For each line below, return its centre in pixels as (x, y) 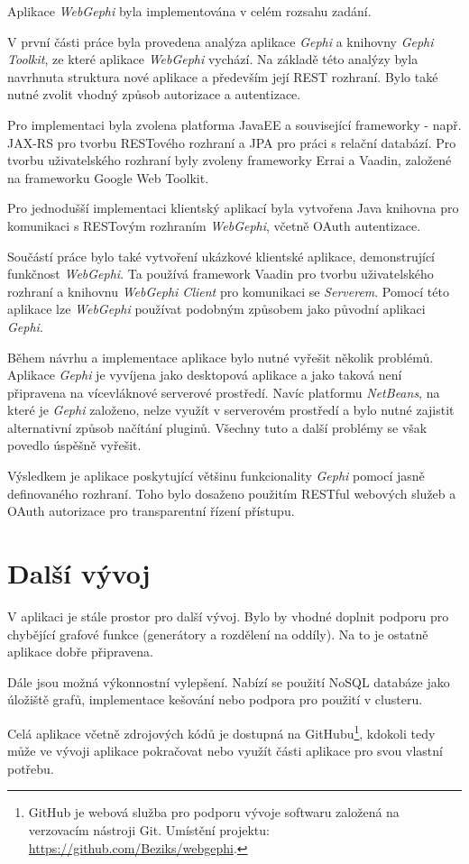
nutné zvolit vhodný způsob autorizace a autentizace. (154, 94)
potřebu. (31, 768)
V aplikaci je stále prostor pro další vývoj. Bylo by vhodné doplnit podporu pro (228, 616)
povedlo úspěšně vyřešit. (74, 445)
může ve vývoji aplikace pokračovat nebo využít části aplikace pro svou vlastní (225, 751)
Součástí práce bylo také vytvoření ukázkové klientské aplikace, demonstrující (221, 256)
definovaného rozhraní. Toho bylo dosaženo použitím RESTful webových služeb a (232, 493)
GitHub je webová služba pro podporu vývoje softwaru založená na (214, 812)
